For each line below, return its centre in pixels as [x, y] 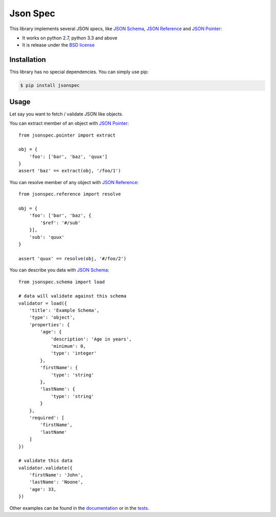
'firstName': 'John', [56, 475]
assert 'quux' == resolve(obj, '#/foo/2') [73, 258]
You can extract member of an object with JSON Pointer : [69, 123]
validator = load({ [43, 303]
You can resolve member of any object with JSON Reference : [74, 182]
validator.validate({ [45, 468]
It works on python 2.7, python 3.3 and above [70, 38]
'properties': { [49, 324]
